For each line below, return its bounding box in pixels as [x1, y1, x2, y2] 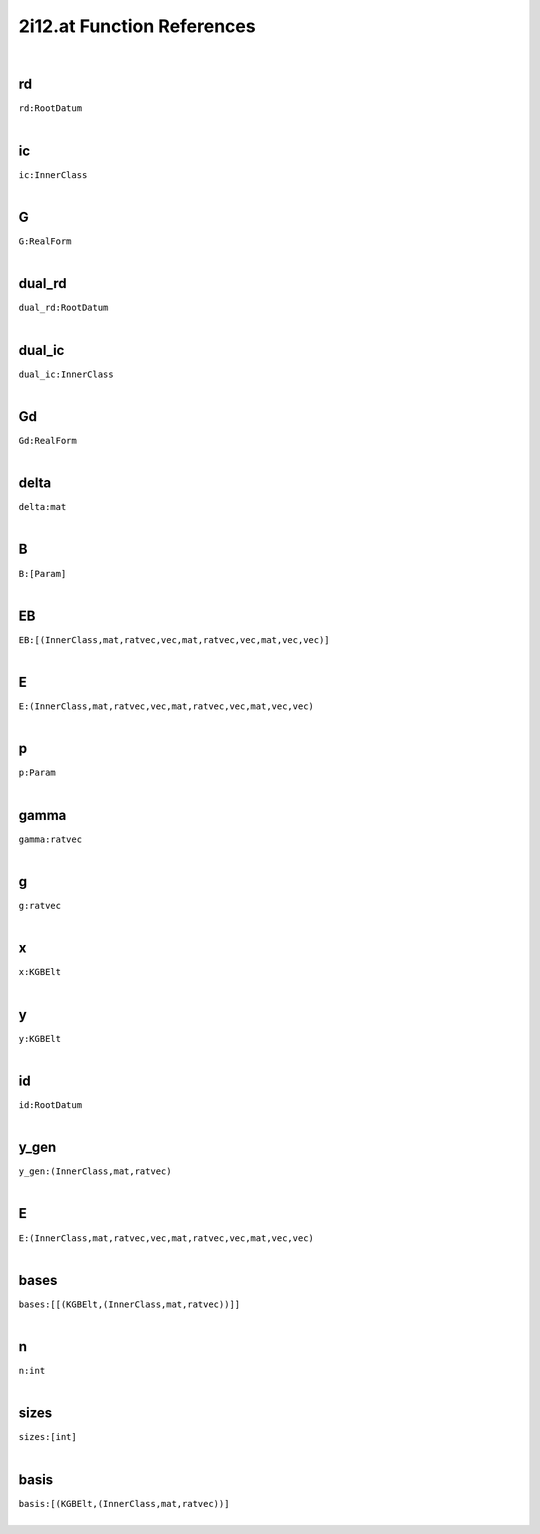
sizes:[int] [18, 1431, 77, 1443]
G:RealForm [18, 236, 72, 247]
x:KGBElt [18, 966, 62, 978]
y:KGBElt [18, 1033, 62, 1044]
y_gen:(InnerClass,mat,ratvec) [18, 1166, 172, 1177]
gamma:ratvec [18, 833, 83, 845]
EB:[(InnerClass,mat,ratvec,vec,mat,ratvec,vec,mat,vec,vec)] [18, 634, 330, 645]
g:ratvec [18, 900, 62, 912]
